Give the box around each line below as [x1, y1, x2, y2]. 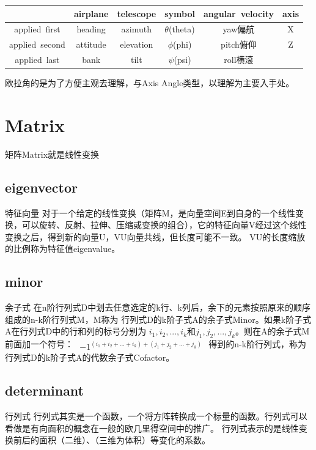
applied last [15, 53, 60, 66]
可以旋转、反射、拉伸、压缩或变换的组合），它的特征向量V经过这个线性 [21, 218, 307, 231]
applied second [9, 38, 65, 51]
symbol [164, 7, 195, 20]
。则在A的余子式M [235, 325, 310, 337]
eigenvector [5, 177, 78, 196]
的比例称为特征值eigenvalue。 [5, 242, 120, 255]
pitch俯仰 [221, 38, 257, 51]
